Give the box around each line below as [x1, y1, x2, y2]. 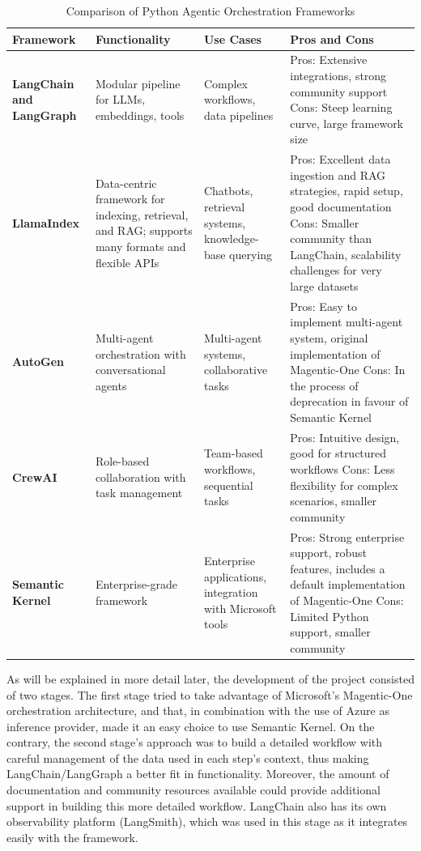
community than [290, 230, 372, 247]
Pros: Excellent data [290, 151, 391, 168]
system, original [290, 330, 368, 347]
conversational [95, 361, 166, 378]
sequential [203, 476, 253, 493]
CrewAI [12, 468, 57, 485]
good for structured [290, 445, 387, 462]
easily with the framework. [6, 828, 138, 845]
